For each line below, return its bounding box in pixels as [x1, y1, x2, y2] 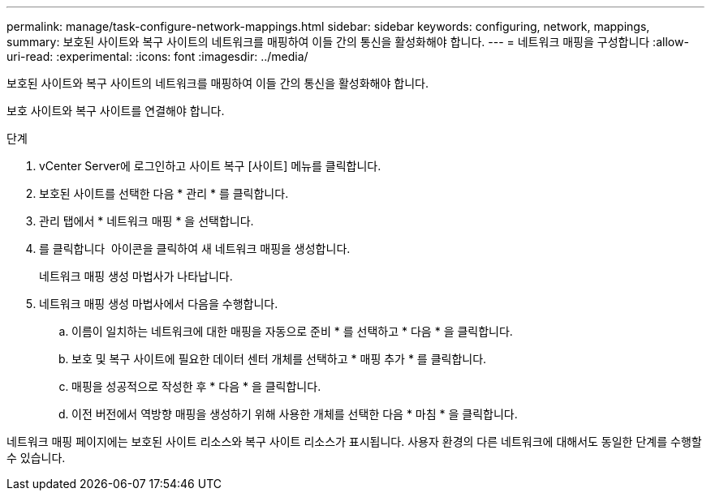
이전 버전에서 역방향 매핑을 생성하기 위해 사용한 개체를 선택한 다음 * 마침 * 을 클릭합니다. [71, 407, 518, 421]
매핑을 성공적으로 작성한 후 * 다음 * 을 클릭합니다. [71, 379, 321, 393]
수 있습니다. [6, 451, 66, 465]
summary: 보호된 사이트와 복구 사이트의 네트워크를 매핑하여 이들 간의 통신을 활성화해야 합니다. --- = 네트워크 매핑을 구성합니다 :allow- [6, 35, 689, 49]
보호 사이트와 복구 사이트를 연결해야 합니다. [6, 104, 225, 118]
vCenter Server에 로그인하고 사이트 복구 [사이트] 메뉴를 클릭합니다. [39, 159, 381, 173]
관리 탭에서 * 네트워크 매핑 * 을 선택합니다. [39, 214, 254, 228]
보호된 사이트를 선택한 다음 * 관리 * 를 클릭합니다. [39, 186, 289, 200]
